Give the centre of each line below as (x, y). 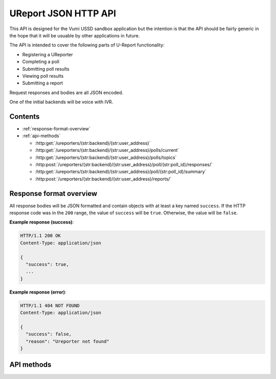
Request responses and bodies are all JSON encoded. (66, 93)
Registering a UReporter (48, 54)
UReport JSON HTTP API (63, 13)
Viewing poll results (43, 76)
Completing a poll (41, 62)
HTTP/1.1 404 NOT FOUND (50, 305)
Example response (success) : (42, 222)
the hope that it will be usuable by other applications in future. (75, 35)
